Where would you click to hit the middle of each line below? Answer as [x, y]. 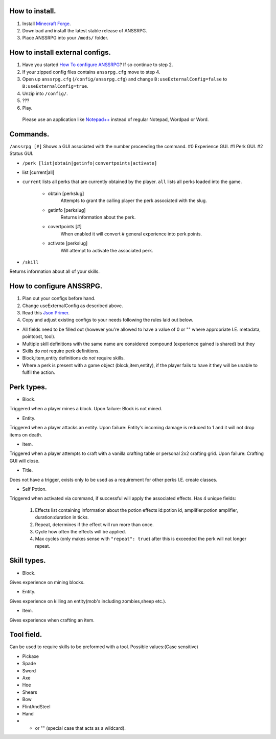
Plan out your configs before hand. [59, 298]
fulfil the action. [39, 372]
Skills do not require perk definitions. [61, 351]
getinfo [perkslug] [67, 210]
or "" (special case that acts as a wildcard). [80, 728]
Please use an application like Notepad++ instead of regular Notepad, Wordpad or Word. [116, 119]
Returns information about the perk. [98, 217]
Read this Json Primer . [46, 313]
